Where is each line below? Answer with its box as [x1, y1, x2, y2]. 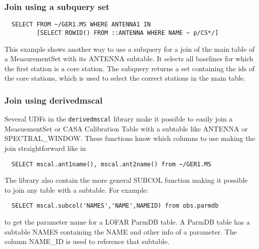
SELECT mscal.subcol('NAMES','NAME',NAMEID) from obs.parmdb [11, 202, 219, 210]
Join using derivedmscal [4, 94, 103, 106]
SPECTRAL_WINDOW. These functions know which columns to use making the [4, 133, 256, 143]
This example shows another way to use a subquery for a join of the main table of [4, 43, 255, 54]
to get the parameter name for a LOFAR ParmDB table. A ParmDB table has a [4, 217, 250, 227]
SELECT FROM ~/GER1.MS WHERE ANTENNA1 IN [11, 21, 151, 28]
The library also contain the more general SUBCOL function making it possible [4, 175, 248, 185]
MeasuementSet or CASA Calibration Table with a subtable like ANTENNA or [4, 123, 248, 133]
